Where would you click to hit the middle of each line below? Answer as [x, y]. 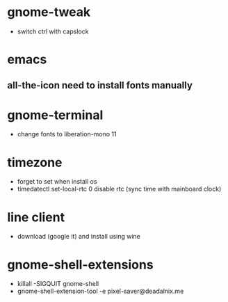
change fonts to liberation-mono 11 [67, 134]
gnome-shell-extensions [81, 264]
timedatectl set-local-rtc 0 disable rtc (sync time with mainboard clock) [119, 189]
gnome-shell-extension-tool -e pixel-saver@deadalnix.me [100, 291]
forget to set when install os [57, 182]
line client [36, 217]
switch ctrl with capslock [53, 31]
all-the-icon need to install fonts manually [100, 85]
